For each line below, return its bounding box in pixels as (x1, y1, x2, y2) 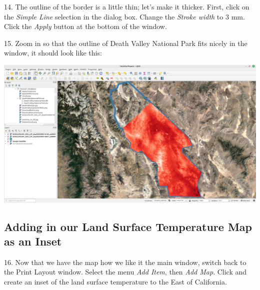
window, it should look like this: (4, 47, 102, 58)
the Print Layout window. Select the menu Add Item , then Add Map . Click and (4, 266, 247, 277)
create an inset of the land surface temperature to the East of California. (4, 276, 227, 286)
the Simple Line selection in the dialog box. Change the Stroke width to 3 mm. (4, 11, 245, 21)
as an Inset (4, 233, 62, 248)
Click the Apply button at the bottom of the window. (4, 21, 167, 31)
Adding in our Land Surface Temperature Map (4, 218, 252, 234)
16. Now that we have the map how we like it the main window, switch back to (4, 256, 246, 267)
